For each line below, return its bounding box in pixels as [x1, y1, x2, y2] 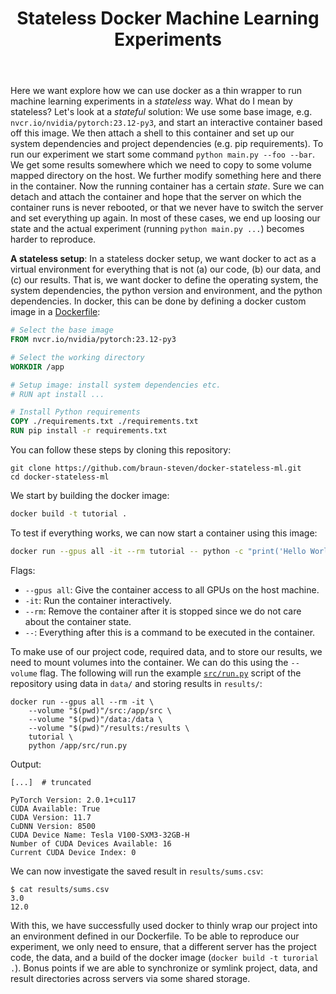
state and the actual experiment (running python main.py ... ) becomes [10, 223, 305, 235]
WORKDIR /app [10, 362, 65, 372]
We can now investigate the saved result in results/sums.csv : [10, 865, 264, 877]
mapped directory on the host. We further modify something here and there [10, 170, 322, 182]
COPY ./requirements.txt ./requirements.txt [10, 417, 199, 427]
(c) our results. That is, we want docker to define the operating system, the [10, 274, 319, 286]
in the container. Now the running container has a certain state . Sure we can [10, 180, 325, 192]
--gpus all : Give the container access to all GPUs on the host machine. [24, 583, 320, 596]
